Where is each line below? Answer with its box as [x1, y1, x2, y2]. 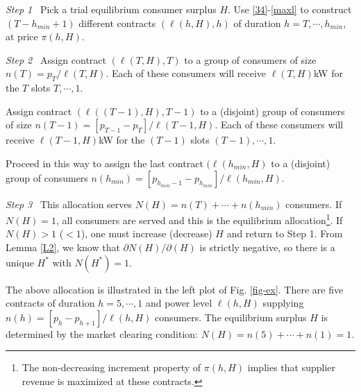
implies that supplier [247, 360, 336, 375]
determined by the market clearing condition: [6, 326, 199, 341]
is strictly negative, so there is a [199, 239, 335, 254]
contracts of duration [6, 296, 95, 310]
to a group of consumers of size [184, 52, 317, 67]
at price [6, 29, 38, 44]
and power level [145, 296, 212, 310]
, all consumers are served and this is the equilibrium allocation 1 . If [56, 211, 343, 227]
